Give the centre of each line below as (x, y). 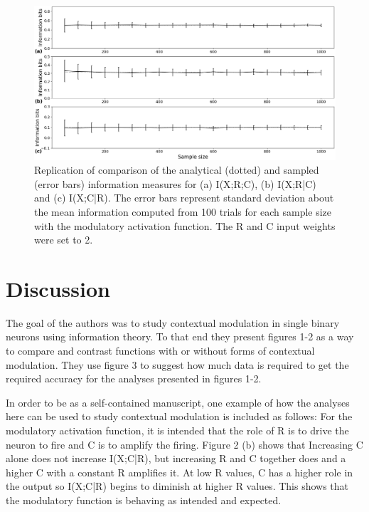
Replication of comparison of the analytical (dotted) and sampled (177, 170)
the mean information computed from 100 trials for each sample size (183, 211)
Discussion (58, 288)
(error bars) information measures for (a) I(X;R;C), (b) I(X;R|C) (175, 183)
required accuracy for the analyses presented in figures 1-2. (134, 378)
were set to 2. (64, 240)
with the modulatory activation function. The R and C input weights (185, 225)
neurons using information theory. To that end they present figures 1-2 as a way (180, 336)
